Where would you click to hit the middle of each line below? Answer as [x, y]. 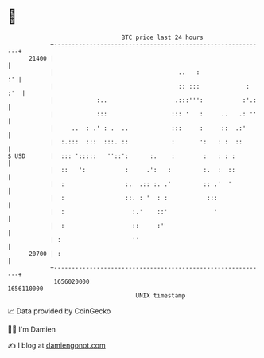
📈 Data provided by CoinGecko [59, 311]
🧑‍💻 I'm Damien [32, 329]
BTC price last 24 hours [162, 37]
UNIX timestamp [161, 295]
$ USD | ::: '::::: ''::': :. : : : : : [122, 156]
